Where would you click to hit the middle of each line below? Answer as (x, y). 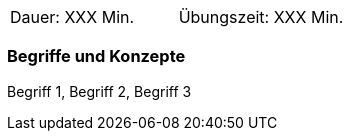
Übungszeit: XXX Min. (261, 17)
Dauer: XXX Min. (72, 17)
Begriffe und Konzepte (96, 56)
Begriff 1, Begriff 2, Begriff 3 (99, 91)
